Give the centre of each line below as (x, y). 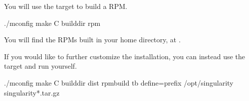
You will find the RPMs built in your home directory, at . (92, 40)
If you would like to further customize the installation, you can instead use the (125, 56)
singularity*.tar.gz (32, 92)
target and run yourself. (41, 66)
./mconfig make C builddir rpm (52, 23)
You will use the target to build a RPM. (66, 6)
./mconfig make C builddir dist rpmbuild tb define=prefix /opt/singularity (119, 82)
